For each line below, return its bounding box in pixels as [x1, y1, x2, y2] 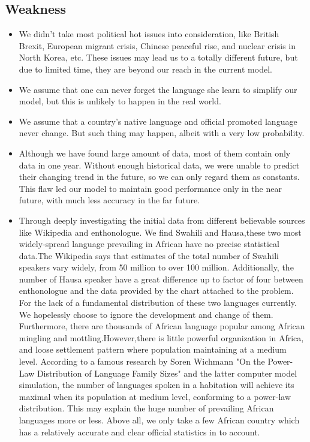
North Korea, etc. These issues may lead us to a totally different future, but [19, 51, 298, 64]
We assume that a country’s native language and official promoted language [19, 115, 297, 127]
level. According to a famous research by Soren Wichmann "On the [19, 355, 265, 368]
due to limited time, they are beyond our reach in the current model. [19, 62, 272, 75]
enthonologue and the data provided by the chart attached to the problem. [19, 284, 294, 297]
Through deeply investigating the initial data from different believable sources [19, 214, 305, 226]
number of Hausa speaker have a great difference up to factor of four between [19, 272, 303, 285]
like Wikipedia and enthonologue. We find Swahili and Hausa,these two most [19, 225, 302, 238]
